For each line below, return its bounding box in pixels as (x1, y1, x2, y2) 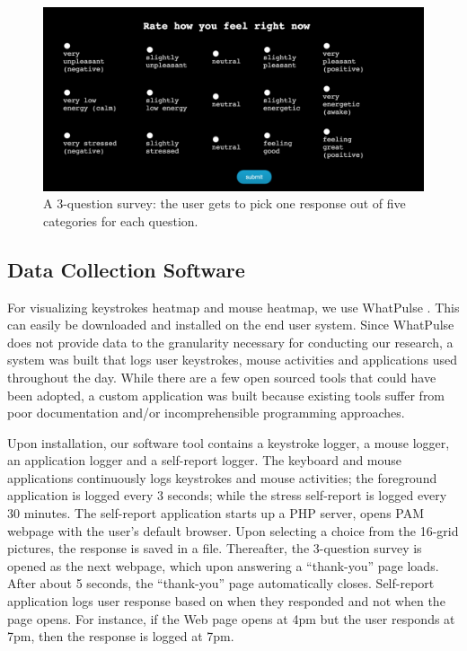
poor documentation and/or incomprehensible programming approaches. (7, 403, 405, 422)
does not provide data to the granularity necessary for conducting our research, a (7, 332, 454, 351)
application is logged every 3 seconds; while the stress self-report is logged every (7, 486, 447, 505)
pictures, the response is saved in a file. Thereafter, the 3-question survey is (7, 539, 422, 558)
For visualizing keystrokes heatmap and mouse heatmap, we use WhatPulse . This (7, 297, 460, 316)
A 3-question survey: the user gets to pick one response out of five (43, 194, 406, 213)
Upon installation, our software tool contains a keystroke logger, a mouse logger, (7, 433, 450, 452)
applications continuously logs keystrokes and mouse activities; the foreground (7, 468, 437, 487)
